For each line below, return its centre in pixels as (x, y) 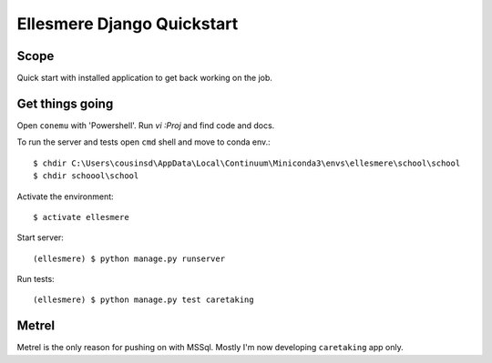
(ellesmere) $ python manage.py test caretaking (143, 300)
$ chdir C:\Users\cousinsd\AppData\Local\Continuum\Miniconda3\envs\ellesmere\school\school (247, 163)
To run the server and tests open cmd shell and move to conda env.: (143, 142)
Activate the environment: (65, 197)
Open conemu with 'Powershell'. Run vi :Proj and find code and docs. (146, 125)
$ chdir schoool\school (86, 176)
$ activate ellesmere (81, 217)
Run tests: (36, 279)
